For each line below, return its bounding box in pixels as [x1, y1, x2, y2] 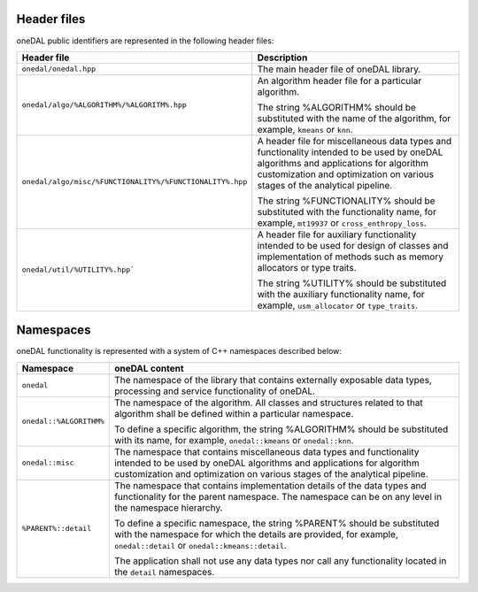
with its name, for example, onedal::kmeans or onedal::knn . [113, 434, 354, 446]
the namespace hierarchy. [113, 501, 223, 513]
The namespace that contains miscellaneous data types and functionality [113, 445, 420, 457]
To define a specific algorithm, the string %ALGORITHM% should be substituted [113, 423, 449, 435]
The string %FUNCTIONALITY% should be [257, 195, 436, 207]
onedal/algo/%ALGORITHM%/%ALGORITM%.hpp [21, 100, 188, 110]
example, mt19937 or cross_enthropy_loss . [257, 217, 427, 229]
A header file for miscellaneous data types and [257, 135, 452, 147]
